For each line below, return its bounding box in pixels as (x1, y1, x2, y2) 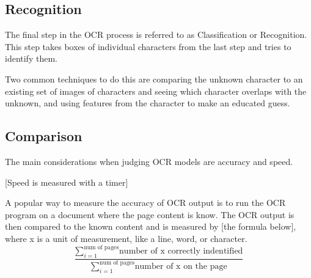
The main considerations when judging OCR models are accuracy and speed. (5, 155, 293, 167)
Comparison (5, 126, 82, 145)
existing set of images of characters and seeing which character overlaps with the (5, 84, 307, 97)
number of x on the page (134, 262, 227, 271)
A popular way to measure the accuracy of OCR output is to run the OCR (5, 196, 286, 209)
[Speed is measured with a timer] (5, 175, 128, 188)
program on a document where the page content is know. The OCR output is (5, 208, 295, 221)
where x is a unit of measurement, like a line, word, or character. (5, 232, 247, 244)
